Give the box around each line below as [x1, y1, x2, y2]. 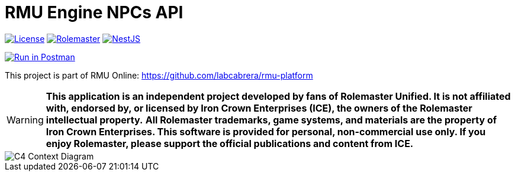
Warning [7, 113, 44, 126]
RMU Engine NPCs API [5, 2, 184, 22]
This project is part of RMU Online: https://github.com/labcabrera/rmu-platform [5, 70, 313, 80]
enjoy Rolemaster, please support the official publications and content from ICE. [46, 137, 414, 149]
